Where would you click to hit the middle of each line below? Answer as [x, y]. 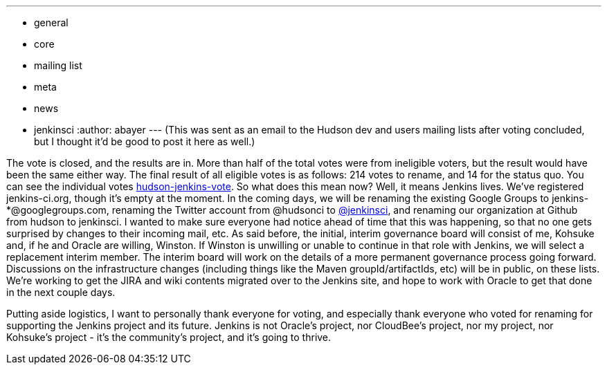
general [51, 22]
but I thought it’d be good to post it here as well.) [145, 141]
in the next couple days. [61, 292]
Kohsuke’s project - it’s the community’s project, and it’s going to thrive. [169, 337]
